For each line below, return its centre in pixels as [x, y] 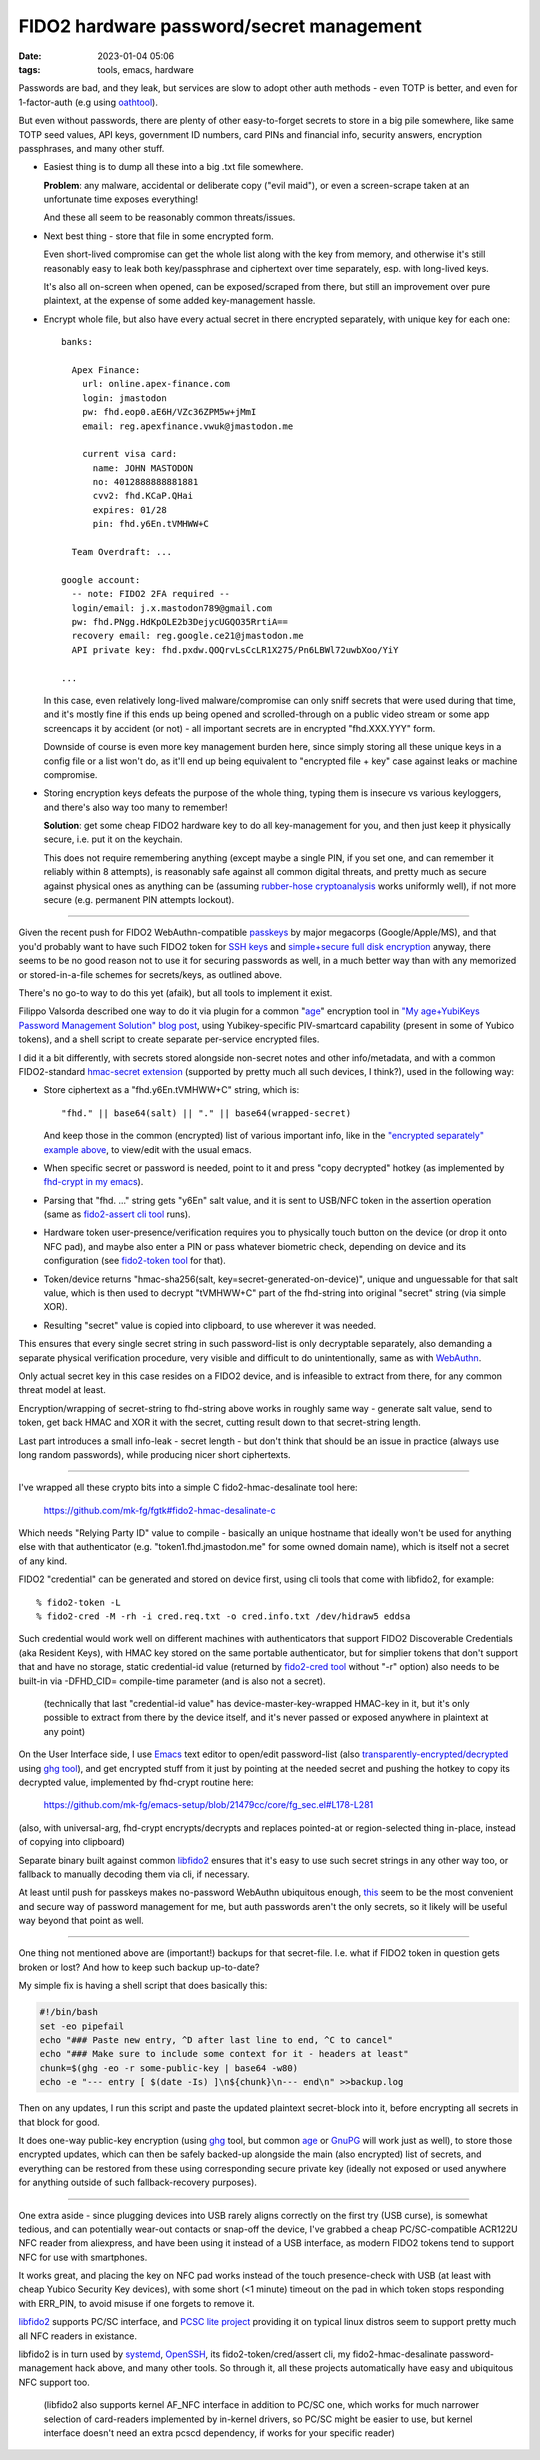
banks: [77, 342]
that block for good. [59, 2122]
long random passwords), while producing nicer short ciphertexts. [154, 1454]
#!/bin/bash [69, 2012]
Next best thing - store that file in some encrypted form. [158, 236]
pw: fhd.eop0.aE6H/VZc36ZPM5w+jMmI [169, 412]
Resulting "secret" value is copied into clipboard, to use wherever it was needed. [210, 1325]
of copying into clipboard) [71, 1842]
